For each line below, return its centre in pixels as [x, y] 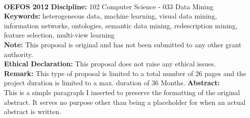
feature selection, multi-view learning [59, 35]
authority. [19, 54]
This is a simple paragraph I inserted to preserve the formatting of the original [122, 92]
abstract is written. [33, 111]
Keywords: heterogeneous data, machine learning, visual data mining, [111, 16]
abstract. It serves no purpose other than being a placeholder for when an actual [125, 102]
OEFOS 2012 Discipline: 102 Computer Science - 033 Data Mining [109, 6]
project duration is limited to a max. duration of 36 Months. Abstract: [112, 83]
